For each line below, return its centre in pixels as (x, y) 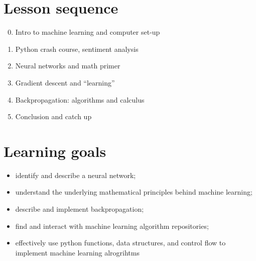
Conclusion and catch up (53, 116)
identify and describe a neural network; (76, 175)
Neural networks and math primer (68, 66)
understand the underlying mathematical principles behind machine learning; (134, 192)
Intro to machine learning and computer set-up (88, 32)
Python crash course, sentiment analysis (77, 49)
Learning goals (55, 151)
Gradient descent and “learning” (65, 82)
